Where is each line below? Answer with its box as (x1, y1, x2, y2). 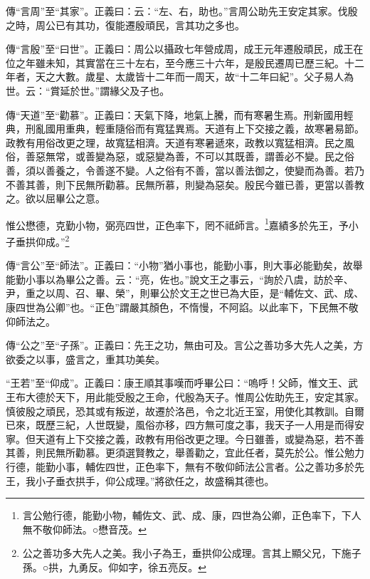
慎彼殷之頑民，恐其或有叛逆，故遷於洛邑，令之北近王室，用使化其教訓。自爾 (6, 403, 364, 418)
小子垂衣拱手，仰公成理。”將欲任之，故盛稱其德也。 (35, 473, 275, 488)
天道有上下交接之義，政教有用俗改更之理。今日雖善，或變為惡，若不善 (35, 431, 364, 446)
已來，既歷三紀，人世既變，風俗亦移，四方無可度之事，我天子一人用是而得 (6, 417, 354, 432)
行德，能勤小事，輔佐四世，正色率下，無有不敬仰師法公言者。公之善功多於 (6, 459, 354, 474)
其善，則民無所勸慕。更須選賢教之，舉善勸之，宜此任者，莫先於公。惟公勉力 (6, 445, 364, 460)
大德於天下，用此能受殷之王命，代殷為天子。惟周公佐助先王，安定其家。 (25, 389, 364, 404)
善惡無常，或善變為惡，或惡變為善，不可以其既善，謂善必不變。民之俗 (25, 149, 354, 164)
